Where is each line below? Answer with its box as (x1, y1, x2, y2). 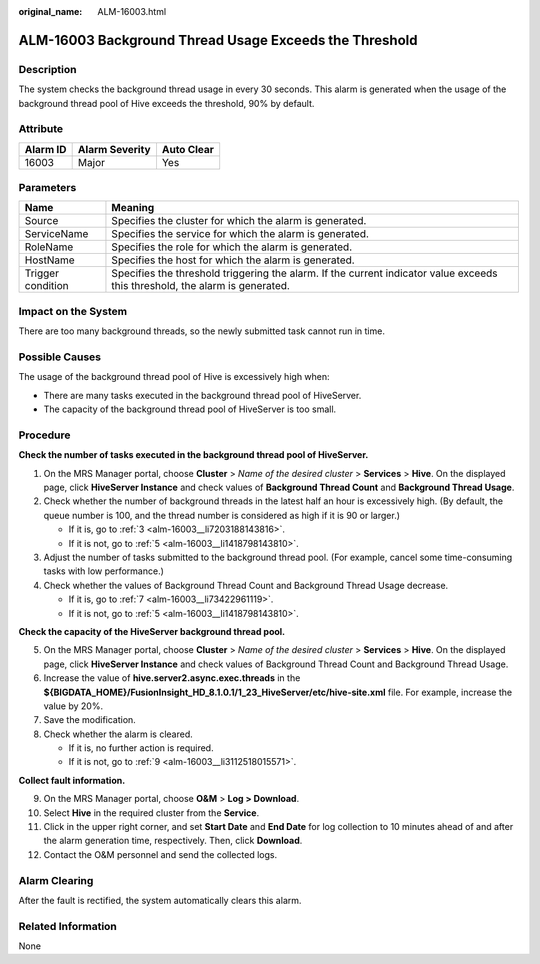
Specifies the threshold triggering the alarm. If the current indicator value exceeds (111, 266, 498, 280)
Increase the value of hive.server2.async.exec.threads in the (43, 672, 301, 684)
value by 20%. (43, 700, 104, 712)
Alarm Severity (77, 142, 151, 156)
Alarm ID (24, 142, 67, 156)
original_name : (18, 6, 83, 17)
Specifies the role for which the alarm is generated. (111, 240, 353, 254)
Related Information (18, 919, 117, 933)
